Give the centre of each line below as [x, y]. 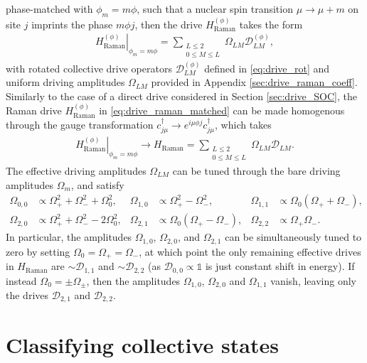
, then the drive [169, 24]
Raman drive [34, 110]
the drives [27, 295]
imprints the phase [72, 24]
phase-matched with [49, 9]
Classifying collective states [142, 344]
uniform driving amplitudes [65, 82]
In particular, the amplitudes [69, 237]
